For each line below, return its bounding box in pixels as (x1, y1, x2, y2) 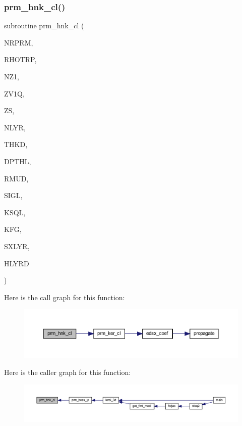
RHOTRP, (4, 54, 37, 65)
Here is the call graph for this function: (4, 292, 125, 302)
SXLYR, (4, 241, 30, 251)
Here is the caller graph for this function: (4, 367, 131, 377)
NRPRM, (4, 37, 33, 48)
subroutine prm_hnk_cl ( (4, 20, 84, 31)
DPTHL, (4, 156, 31, 166)
